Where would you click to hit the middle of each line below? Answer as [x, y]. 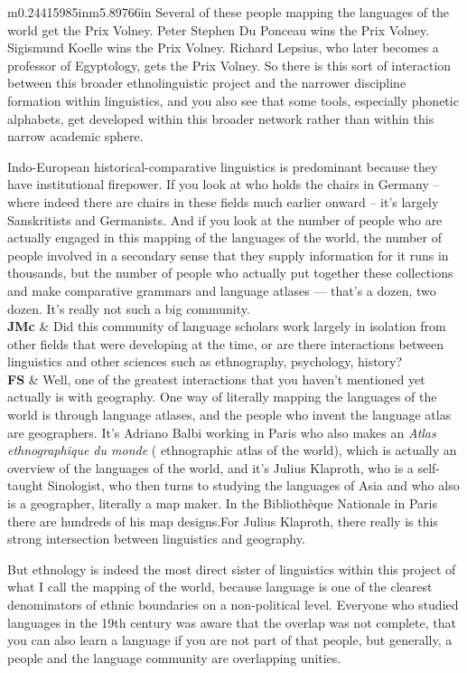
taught [26, 485]
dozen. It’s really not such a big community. [129, 308]
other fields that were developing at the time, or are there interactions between [225, 343]
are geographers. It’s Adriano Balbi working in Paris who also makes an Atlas [222, 432]
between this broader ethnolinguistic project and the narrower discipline [207, 83]
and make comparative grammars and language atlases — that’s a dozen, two [222, 290]
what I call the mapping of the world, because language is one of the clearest [220, 587]
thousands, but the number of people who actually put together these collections [230, 273]
